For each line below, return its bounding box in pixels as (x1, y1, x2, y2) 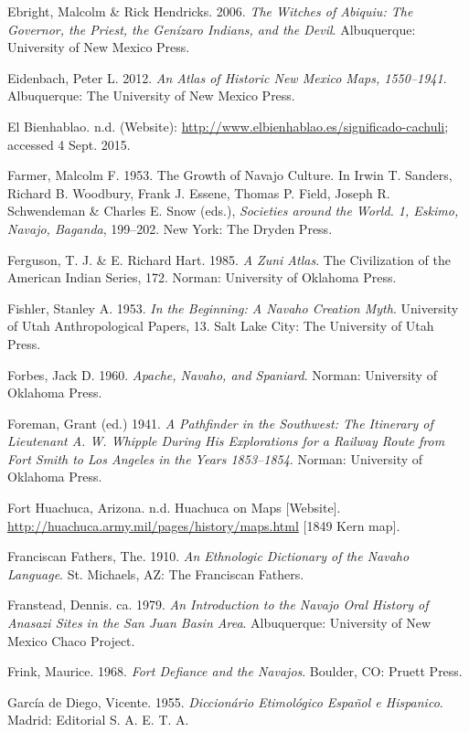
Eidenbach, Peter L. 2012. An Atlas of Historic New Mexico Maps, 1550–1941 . (7, 68, 447, 87)
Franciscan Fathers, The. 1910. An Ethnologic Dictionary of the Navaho (7, 546, 410, 566)
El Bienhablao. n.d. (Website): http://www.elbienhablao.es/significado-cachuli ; (7, 116, 449, 135)
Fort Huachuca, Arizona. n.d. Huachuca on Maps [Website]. (7, 498, 341, 517)
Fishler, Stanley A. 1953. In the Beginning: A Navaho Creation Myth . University (7, 298, 459, 317)
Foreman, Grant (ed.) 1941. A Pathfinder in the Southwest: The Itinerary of (7, 413, 433, 432)
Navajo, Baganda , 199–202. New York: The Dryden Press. (7, 218, 333, 238)
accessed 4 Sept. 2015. (7, 134, 131, 154)
